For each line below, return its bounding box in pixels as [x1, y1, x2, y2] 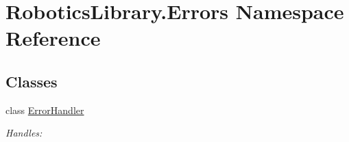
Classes [5, 70, 58, 91]
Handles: [5, 126, 43, 140]
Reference [5, 24, 101, 52]
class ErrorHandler [5, 102, 84, 117]
